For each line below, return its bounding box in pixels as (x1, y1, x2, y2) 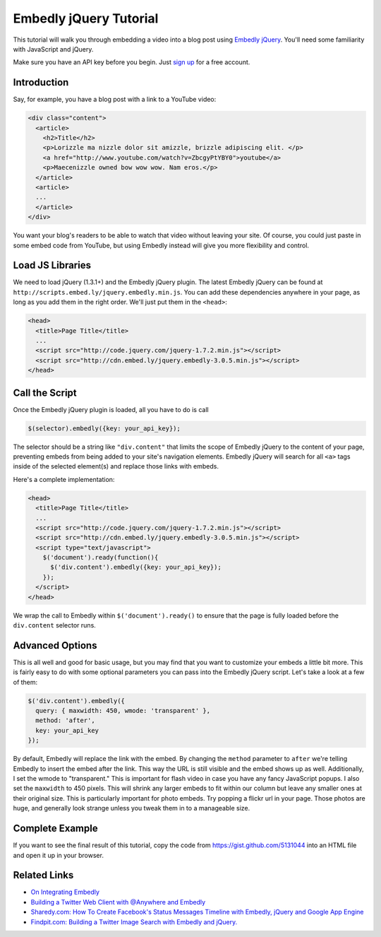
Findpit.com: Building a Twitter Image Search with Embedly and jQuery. (30, 917, 238, 926)
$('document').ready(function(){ (42, 553, 159, 562)
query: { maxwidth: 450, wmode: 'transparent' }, (35, 707, 211, 715)
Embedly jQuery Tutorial (13, 11, 159, 26)
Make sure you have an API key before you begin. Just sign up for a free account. (13, 58, 250, 66)
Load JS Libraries (13, 259, 92, 271)
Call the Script (13, 387, 77, 399)
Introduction (13, 76, 69, 88)
